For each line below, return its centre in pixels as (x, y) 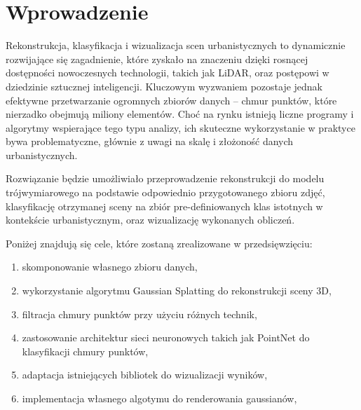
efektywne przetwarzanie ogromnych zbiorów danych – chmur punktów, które (171, 100)
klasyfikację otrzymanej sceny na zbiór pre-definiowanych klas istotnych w (164, 206)
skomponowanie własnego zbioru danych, (110, 267)
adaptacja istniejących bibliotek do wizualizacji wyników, (145, 375)
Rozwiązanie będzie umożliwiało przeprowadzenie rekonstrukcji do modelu (165, 178)
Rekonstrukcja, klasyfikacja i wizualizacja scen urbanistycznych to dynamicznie (176, 45)
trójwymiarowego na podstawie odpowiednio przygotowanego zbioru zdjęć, (165, 192)
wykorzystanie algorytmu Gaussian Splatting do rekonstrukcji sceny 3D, (177, 291)
